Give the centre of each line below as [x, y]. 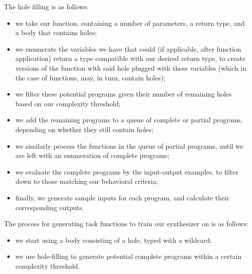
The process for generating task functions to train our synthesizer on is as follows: [126, 224]
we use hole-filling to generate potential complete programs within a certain [128, 256]
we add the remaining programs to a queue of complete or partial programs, [129, 120]
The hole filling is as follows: [46, 6]
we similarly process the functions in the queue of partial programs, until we [129, 146]
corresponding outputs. [50, 207]
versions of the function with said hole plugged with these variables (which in [131, 68]
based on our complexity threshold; [68, 103]
